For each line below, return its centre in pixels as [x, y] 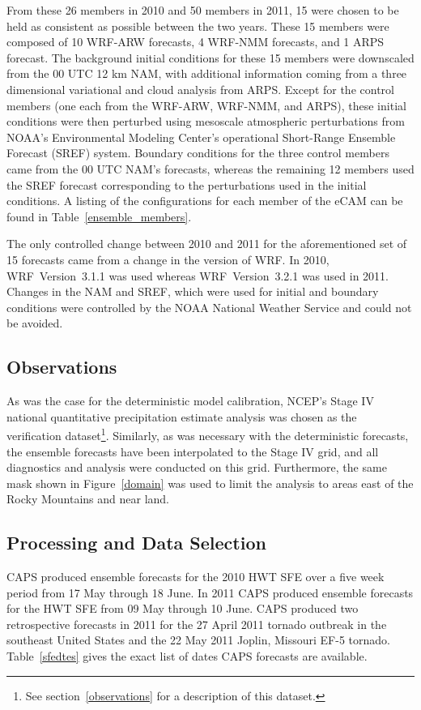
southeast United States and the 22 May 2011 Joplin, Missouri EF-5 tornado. [198, 640]
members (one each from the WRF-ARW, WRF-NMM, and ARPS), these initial [206, 105]
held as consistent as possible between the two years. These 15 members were [198, 26]
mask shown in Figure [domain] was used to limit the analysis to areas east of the [210, 483]
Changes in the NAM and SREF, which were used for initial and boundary [193, 291]
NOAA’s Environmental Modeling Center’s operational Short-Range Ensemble [201, 137]
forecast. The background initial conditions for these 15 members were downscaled [210, 57]
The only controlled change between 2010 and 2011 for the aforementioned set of [207, 244]
